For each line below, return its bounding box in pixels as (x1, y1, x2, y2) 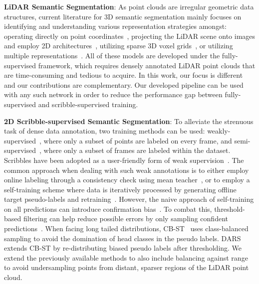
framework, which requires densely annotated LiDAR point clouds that (38, 60, 256, 70)
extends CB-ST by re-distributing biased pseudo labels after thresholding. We (4, 243, 242, 253)
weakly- (207, 126, 231, 136)
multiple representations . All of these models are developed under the (4, 50, 220, 60)
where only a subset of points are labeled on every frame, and (43, 135, 232, 145)
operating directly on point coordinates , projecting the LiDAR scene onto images (4, 30, 256, 41)
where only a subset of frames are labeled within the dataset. (43, 145, 231, 155)
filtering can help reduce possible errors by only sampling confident (23, 213, 228, 224)
